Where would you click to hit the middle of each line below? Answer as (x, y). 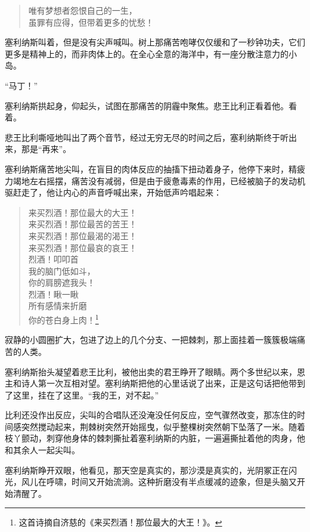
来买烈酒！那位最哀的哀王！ (83, 247)
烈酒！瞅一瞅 (53, 294)
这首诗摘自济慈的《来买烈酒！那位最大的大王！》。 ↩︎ (120, 522)
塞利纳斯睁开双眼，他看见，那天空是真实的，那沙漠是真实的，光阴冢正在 (147, 470)
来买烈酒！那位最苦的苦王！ (83, 224)
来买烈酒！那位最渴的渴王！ (83, 235)
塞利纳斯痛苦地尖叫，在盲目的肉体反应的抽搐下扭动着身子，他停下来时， (147, 168)
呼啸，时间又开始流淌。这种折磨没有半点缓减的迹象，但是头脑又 (171, 482)
